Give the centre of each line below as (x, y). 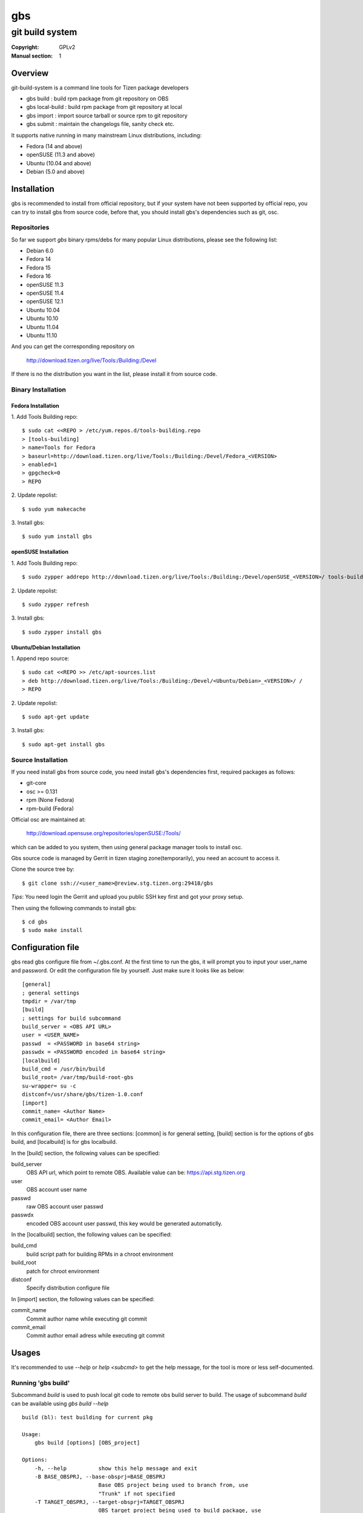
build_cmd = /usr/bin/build (64, 1069)
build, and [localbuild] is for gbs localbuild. (64, 1142)
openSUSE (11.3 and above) (60, 155)
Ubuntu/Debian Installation (46, 647)
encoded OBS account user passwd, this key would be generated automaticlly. (125, 1223)
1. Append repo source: (40, 658)
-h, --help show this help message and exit (116, 1468)
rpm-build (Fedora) (50, 809)
